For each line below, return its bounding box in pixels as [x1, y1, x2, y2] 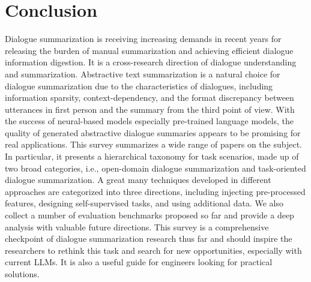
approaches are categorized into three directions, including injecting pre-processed [5, 185, 306, 197]
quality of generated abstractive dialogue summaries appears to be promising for [5, 126, 301, 139]
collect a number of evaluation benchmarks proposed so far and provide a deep [5, 209, 294, 221]
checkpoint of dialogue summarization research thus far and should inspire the [5, 232, 292, 245]
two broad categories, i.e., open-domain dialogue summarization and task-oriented [5, 161, 306, 174]
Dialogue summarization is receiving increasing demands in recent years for [5, 32, 282, 45]
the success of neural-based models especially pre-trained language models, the [5, 115, 294, 127]
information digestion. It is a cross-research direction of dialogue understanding [5, 56, 297, 68]
